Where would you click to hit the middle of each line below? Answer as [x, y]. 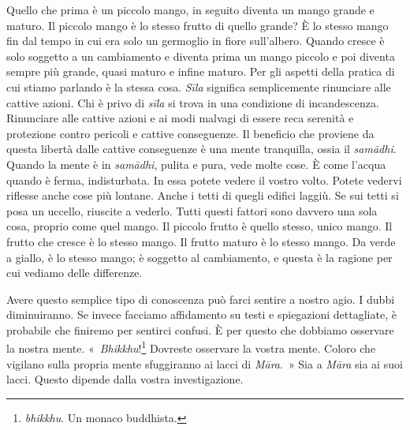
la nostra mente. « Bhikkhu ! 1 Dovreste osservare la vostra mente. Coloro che [191, 347]
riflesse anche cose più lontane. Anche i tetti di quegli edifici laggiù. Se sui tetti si [203, 195]
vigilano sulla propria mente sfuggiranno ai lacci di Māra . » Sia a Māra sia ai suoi [205, 363]
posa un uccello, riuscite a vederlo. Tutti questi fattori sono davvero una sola [192, 210]
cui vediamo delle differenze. [75, 273]
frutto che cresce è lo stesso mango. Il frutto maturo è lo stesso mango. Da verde [201, 241]
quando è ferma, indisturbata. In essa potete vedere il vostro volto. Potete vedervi [204, 179]
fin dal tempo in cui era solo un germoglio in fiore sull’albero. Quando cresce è [196, 41]
